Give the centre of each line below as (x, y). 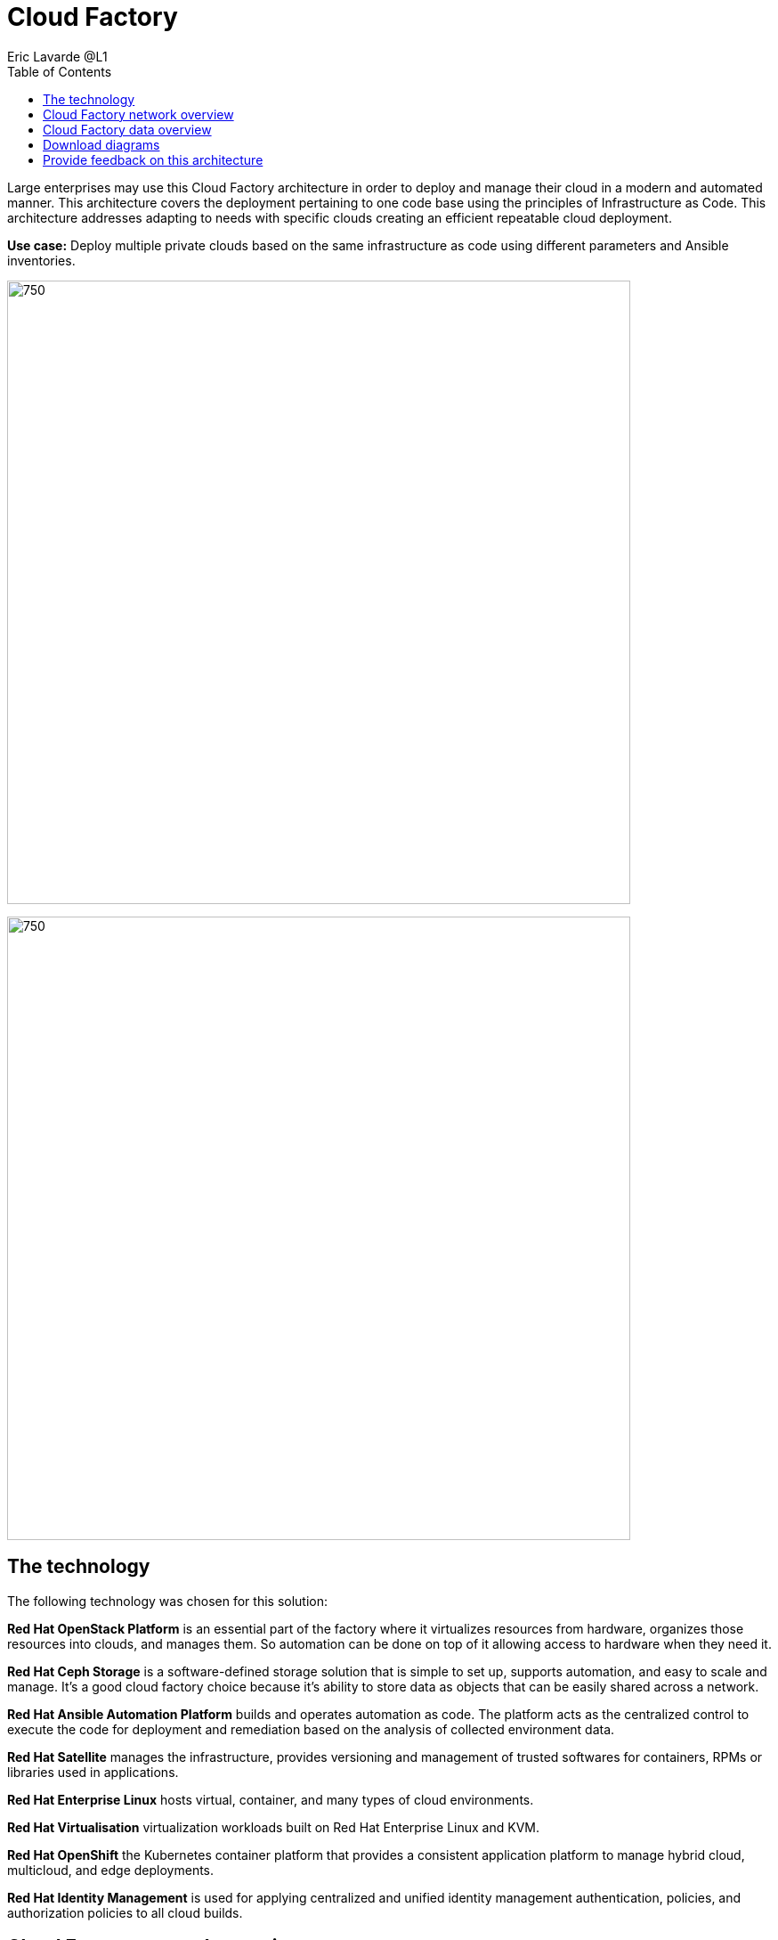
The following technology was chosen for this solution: (168, 1601)
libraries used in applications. (93, 1772)
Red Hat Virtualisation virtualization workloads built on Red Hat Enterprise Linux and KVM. (274, 1827)
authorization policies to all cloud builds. (125, 1912)
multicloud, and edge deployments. (111, 1870)
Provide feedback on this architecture (153, 159)
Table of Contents (60, 71)
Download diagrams (101, 144)
